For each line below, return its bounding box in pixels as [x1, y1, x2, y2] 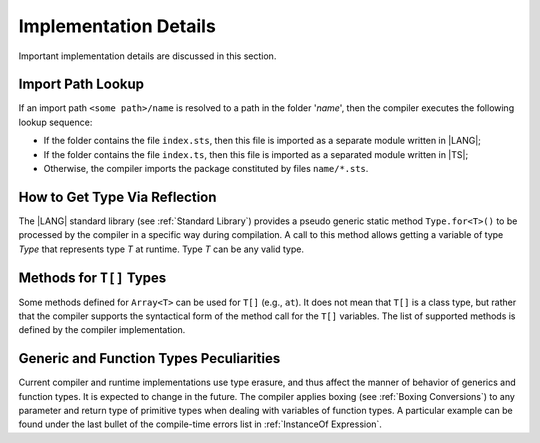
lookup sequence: [18, 116, 93, 128]
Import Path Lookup [18, 76, 145, 93]
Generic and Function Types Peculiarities [18, 350, 281, 367]
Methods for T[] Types [18, 269, 167, 286]
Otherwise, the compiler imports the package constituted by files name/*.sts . [43, 163, 369, 175]
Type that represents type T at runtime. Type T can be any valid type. [18, 243, 305, 255]
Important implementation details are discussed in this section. [18, 50, 277, 62]
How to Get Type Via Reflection [18, 188, 217, 205]
